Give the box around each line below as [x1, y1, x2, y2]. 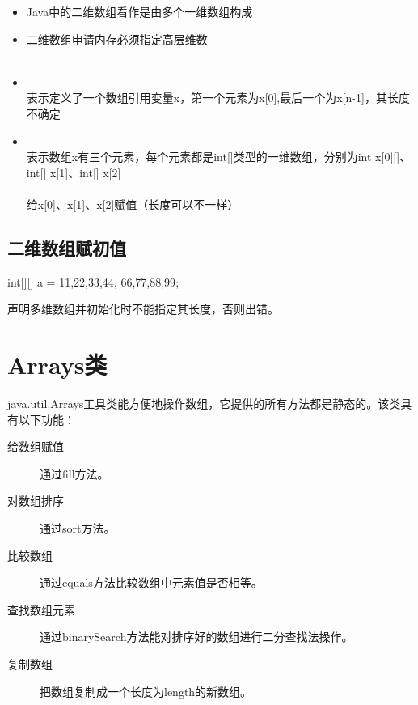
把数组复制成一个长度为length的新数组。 [40, 682, 252, 699]
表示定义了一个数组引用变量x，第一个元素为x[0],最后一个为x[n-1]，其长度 [26, 89, 410, 106]
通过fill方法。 [40, 465, 109, 482]
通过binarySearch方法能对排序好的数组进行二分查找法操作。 [40, 628, 353, 645]
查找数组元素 [7, 601, 75, 618]
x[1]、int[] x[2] [49, 164, 121, 180]
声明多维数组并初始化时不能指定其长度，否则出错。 [7, 300, 279, 317]
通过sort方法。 [40, 520, 116, 537]
